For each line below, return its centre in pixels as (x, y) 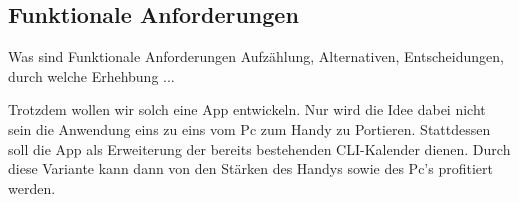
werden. (32, 187)
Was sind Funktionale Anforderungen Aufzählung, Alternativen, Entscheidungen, (256, 56)
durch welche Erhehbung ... (91, 75)
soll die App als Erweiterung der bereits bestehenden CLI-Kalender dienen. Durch (259, 148)
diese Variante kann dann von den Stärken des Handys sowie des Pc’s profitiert (250, 168)
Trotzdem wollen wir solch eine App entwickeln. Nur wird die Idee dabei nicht (247, 109)
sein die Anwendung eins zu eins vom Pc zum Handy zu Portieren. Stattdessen (249, 128)
